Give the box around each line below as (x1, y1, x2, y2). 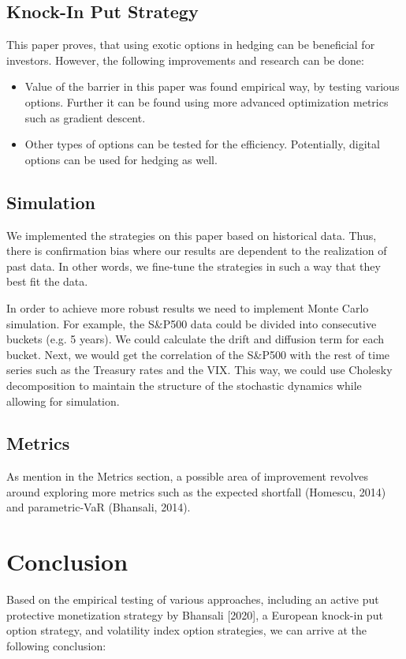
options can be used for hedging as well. (24, 151, 218, 167)
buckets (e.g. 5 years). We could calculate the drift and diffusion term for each (6, 331, 385, 347)
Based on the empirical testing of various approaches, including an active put (6, 591, 379, 608)
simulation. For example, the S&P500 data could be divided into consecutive (6, 315, 377, 331)
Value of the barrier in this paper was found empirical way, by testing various (24, 78, 400, 95)
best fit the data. (6, 273, 88, 290)
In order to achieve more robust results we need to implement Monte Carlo (6, 299, 369, 316)
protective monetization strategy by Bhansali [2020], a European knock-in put (6, 606, 383, 623)
